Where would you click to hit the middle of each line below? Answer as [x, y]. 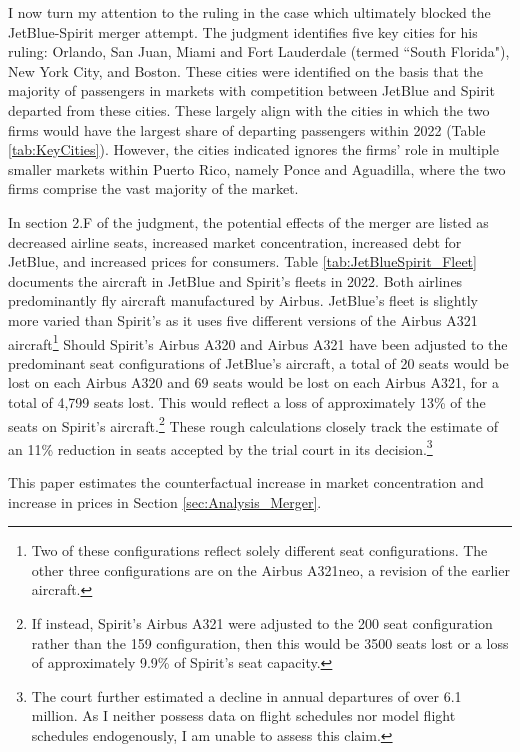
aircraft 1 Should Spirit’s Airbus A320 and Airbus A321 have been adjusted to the [258, 342]
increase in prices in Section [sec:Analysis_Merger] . [165, 501]
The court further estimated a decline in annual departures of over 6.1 [246, 695]
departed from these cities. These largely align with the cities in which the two [249, 109]
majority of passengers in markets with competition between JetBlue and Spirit [251, 90]
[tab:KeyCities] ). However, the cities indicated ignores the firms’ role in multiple [253, 149]
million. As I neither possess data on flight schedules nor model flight [243, 715]
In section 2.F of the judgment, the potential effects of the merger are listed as [248, 221]
